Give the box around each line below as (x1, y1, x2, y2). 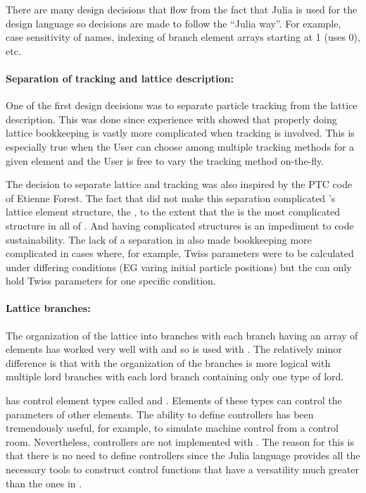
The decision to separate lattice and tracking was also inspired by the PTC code (6, 177, 353, 192)
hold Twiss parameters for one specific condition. (6, 273, 216, 288)
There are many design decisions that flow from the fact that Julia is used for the (6, 2, 358, 16)
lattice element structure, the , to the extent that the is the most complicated (6, 204, 341, 219)
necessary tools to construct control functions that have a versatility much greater (6, 462, 359, 477)
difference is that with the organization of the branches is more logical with (6, 355, 331, 370)
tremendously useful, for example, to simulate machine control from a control (6, 420, 339, 435)
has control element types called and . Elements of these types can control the (6, 393, 342, 408)
